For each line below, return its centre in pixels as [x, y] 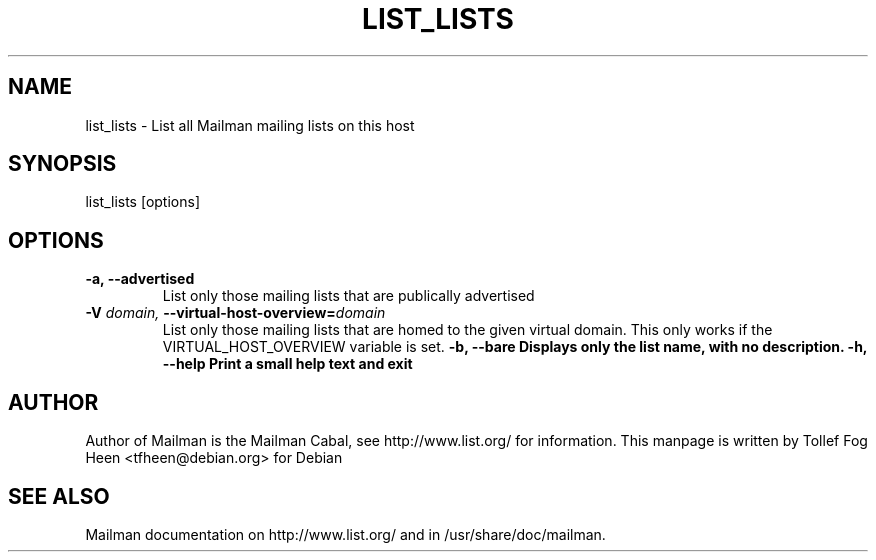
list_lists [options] [142, 202]
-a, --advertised [140, 279]
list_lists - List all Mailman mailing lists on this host [250, 125]
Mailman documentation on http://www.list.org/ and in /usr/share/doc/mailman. [345, 534]
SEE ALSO [59, 496]
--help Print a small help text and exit [287, 364]
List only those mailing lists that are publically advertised [348, 296]
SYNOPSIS [62, 164]
